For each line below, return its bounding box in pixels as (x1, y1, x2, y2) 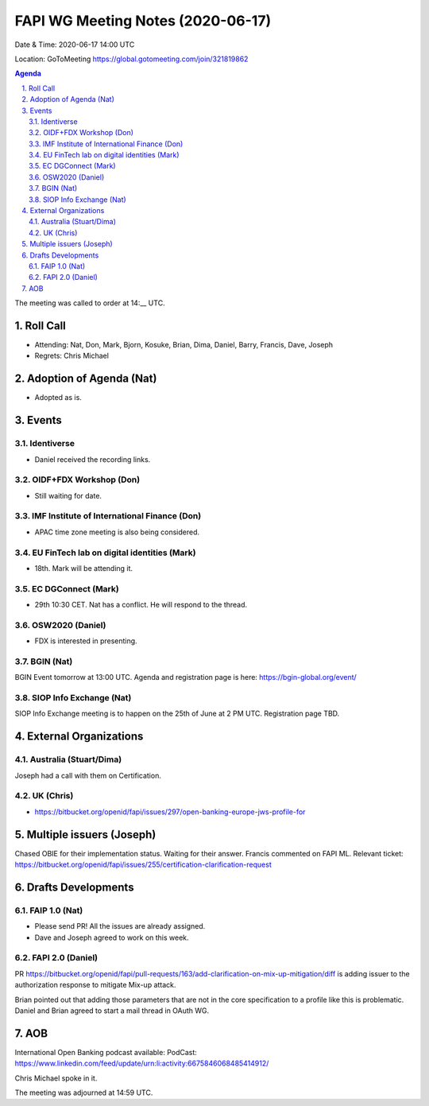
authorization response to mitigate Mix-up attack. (14, 980, 176, 990)
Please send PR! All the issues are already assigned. (34, 922, 206, 931)
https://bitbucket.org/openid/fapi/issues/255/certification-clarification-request (14, 860, 272, 870)
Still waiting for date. (34, 491, 102, 500)
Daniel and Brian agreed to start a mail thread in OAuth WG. (14, 1006, 210, 1015)
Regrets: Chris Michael (34, 351, 109, 361)
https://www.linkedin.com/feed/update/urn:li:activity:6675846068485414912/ (14, 1058, 269, 1069)
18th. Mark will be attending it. (34, 563, 133, 572)
